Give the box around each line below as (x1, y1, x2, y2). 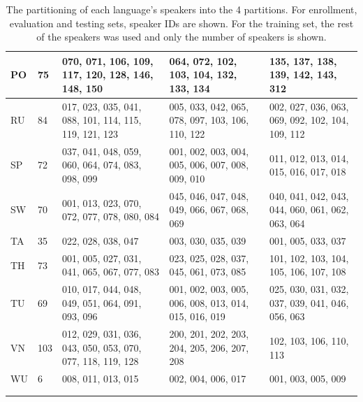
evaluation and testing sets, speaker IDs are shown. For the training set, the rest (9, 15, 354, 30)
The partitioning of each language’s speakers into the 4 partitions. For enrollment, (6, 2, 357, 16)
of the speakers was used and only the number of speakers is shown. (36, 29, 327, 44)
